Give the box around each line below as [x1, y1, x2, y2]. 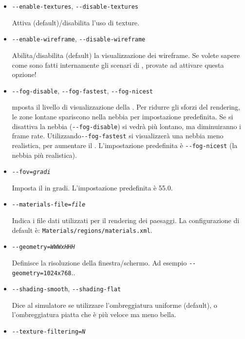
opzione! [12, 69, 37, 79]
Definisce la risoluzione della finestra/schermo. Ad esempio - [12, 257, 193, 267]
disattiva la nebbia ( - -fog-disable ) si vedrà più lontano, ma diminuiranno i [12, 121, 241, 131]
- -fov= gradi [12, 169, 51, 176]
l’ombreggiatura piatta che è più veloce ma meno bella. [12, 309, 176, 320]
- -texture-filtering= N [12, 328, 86, 336]
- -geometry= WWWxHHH [12, 244, 75, 251]
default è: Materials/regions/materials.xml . [12, 225, 152, 235]
